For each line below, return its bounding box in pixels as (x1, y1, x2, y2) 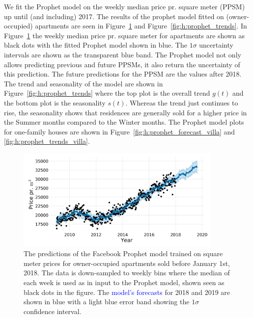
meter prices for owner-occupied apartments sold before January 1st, (24, 258, 230, 268)
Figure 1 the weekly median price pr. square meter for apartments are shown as (4, 30, 245, 40)
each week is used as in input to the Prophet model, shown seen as (24, 277, 225, 288)
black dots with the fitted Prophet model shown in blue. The (4, 40, 187, 50)
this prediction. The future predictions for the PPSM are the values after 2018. (4, 69, 242, 79)
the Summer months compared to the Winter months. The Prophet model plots (4, 117, 244, 127)
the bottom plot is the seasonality (4, 97, 106, 107)
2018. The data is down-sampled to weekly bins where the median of (24, 267, 230, 278)
